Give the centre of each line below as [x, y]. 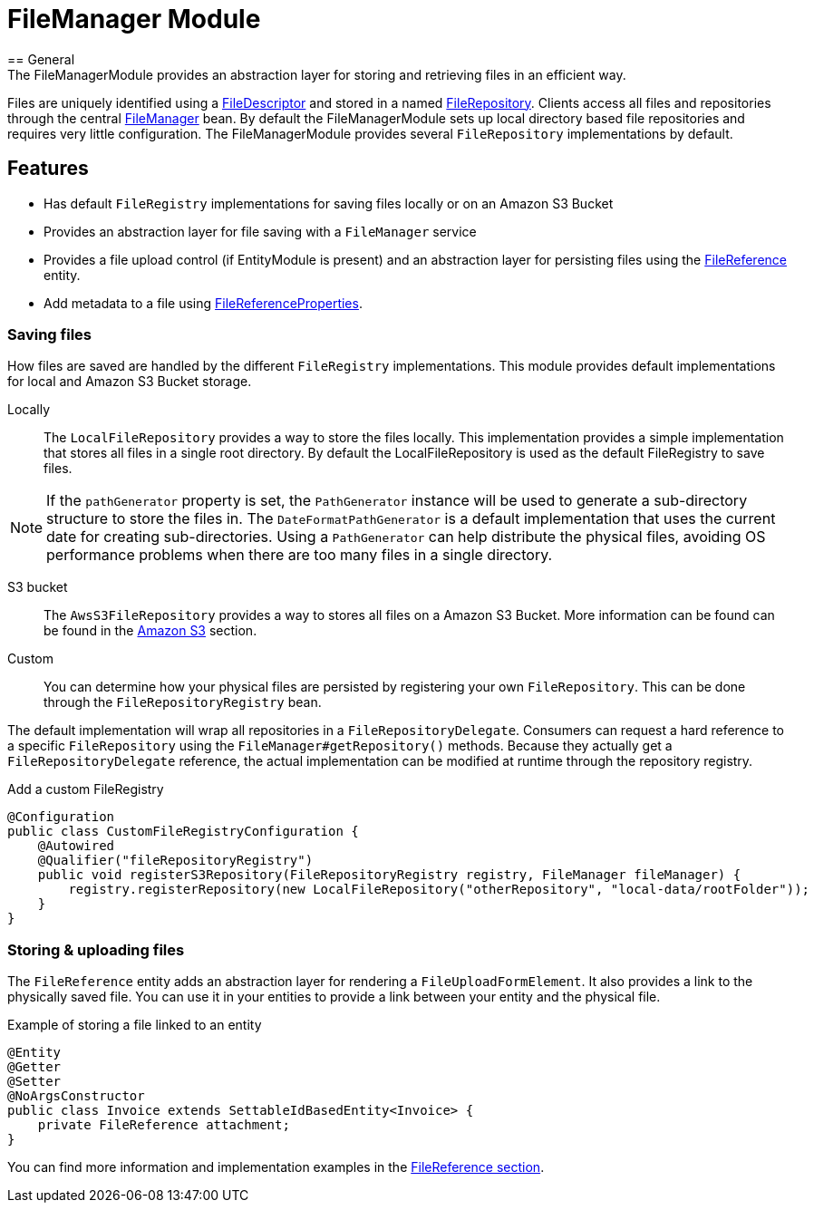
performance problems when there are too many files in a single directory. [300, 555]
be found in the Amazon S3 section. [150, 631]
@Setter [34, 1082]
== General [41, 59]
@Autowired [76, 846]
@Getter [34, 1067]
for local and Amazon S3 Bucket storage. [130, 382]
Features [48, 169]
